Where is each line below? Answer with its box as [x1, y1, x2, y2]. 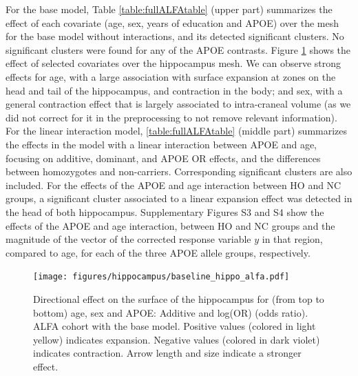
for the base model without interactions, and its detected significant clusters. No [6, 29, 344, 43]
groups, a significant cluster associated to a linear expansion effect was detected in [6, 191, 352, 206]
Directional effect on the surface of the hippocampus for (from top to [33, 291, 324, 306]
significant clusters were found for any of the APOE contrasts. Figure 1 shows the [6, 42, 351, 57]
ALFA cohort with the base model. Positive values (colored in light [33, 319, 316, 333]
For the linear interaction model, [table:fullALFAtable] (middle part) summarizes [6, 123, 348, 138]
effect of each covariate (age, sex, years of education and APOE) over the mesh [6, 15, 339, 30]
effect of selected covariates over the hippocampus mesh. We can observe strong [6, 56, 341, 70]
